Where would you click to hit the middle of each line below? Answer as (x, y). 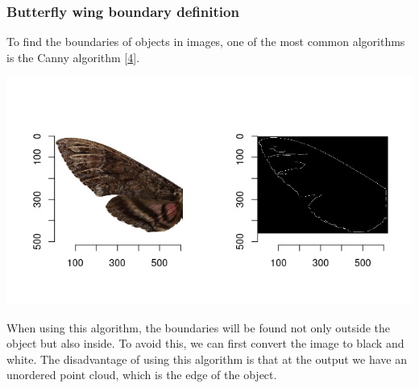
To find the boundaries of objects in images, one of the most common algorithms (206, 42)
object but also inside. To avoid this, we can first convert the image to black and (205, 343)
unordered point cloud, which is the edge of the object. (142, 375)
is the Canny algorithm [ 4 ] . (73, 57)
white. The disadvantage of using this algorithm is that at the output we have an (207, 359)
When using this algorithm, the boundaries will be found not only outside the (199, 327)
